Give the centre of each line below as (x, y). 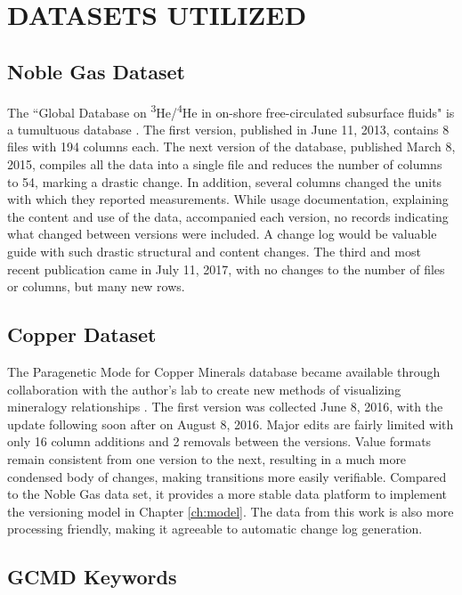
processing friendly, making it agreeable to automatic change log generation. (215, 529)
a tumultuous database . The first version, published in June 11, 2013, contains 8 (228, 129)
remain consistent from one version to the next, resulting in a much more (207, 458)
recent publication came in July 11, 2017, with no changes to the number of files (226, 269)
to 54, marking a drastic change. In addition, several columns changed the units (225, 181)
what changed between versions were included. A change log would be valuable (222, 234)
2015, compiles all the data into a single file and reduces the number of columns (225, 164)
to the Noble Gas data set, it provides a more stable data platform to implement (227, 494)
